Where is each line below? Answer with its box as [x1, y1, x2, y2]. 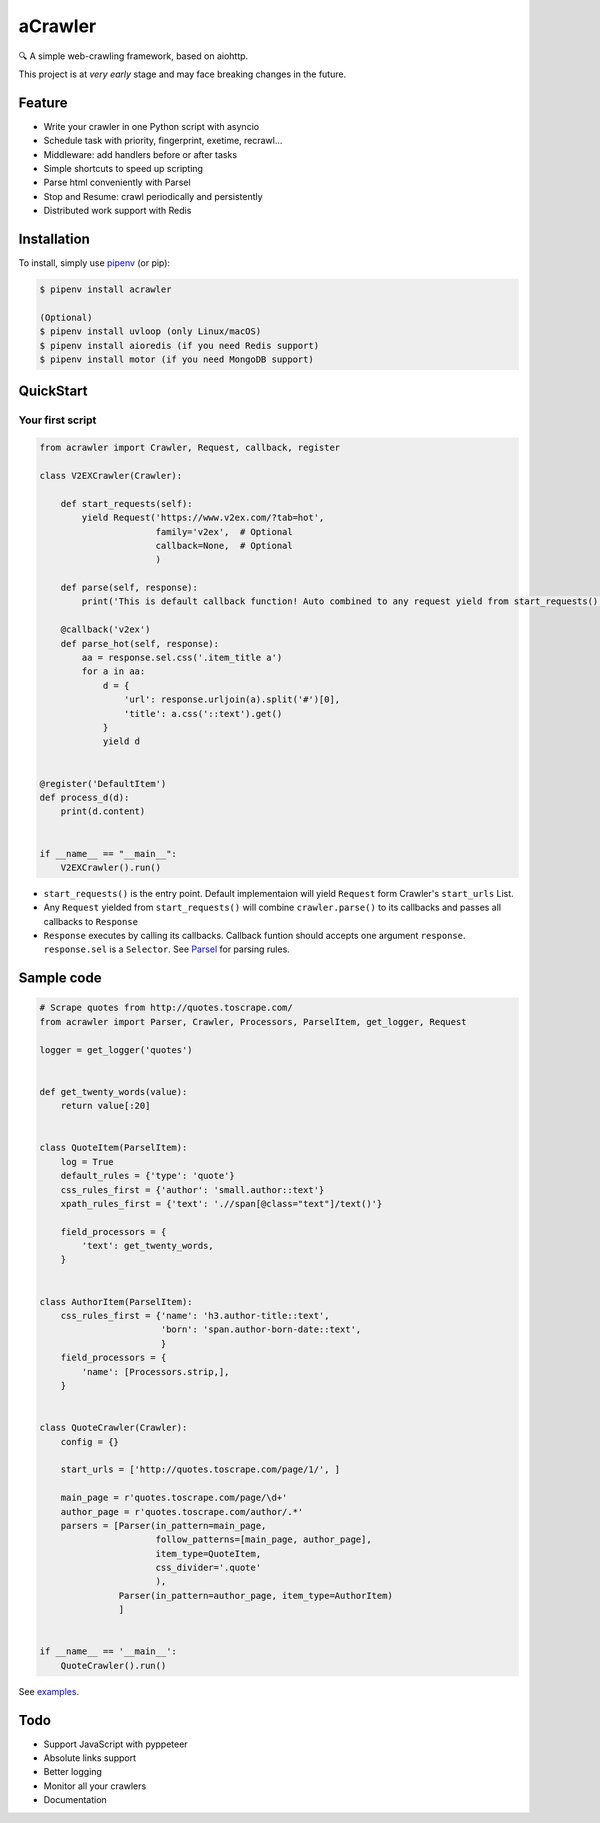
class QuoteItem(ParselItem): [39, 1142, 188, 1154]
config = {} [60, 1436, 120, 1447]
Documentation [43, 1794, 107, 1806]
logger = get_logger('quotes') [39, 1044, 194, 1055]
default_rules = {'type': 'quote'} [60, 1170, 235, 1182]
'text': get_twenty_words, [81, 1240, 214, 1252]
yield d [102, 736, 140, 747]
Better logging [43, 1766, 102, 1778]
